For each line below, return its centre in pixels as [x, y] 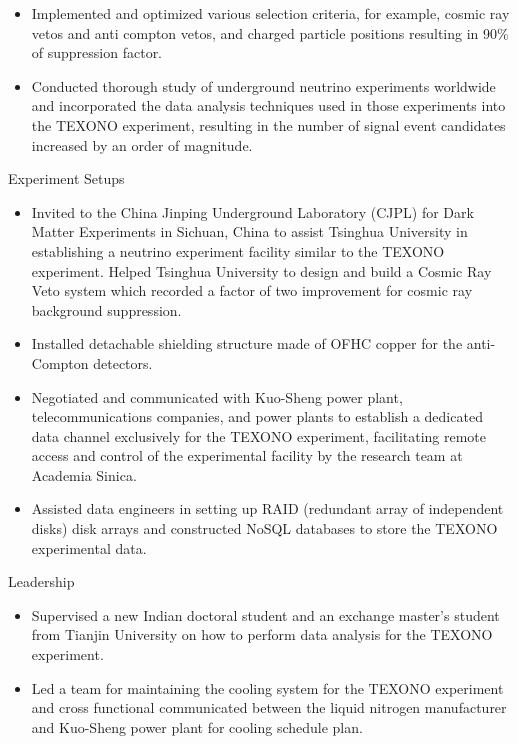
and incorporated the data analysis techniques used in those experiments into [268, 105]
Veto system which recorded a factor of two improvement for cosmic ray [252, 290]
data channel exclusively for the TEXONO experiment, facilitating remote [259, 435]
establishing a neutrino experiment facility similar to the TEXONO [238, 250]
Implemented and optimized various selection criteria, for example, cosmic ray [270, 13]
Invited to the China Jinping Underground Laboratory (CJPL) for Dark [252, 211]
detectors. [123, 362]
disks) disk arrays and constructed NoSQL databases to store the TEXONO [264, 528]
